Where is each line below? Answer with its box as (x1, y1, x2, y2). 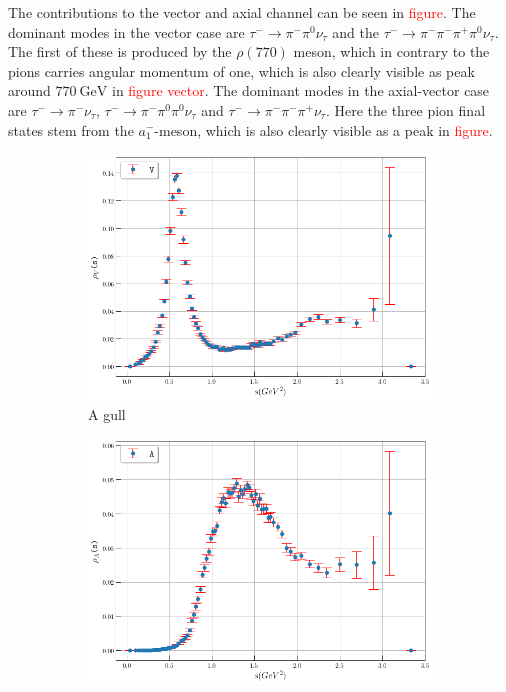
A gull (88, 403, 126, 424)
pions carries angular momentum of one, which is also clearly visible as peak (8, 60, 475, 81)
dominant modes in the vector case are (8, 21, 245, 42)
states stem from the (8, 119, 134, 140)
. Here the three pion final (325, 99, 486, 120)
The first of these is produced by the (8, 41, 232, 62)
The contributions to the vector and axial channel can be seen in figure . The (8, 2, 476, 22)
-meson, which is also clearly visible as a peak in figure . (154, 119, 493, 140)
